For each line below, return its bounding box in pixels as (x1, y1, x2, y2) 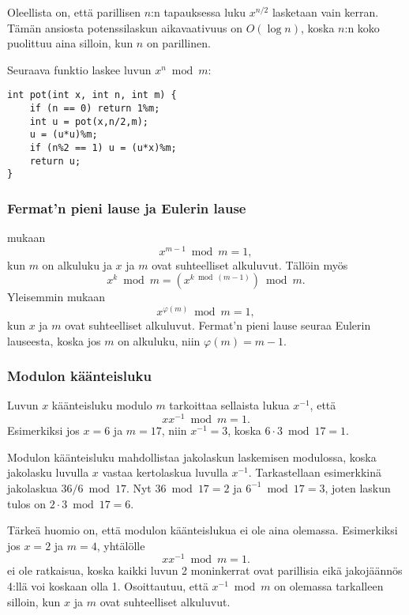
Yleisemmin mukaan (7, 289, 106, 305)
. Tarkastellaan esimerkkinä (248, 464, 382, 481)
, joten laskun (325, 479, 391, 496)
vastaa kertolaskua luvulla (102, 464, 228, 481)
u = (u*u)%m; (29, 129, 98, 141)
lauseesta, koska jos (7, 332, 101, 349)
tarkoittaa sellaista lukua (169, 397, 290, 413)
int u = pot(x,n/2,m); (29, 115, 148, 127)
